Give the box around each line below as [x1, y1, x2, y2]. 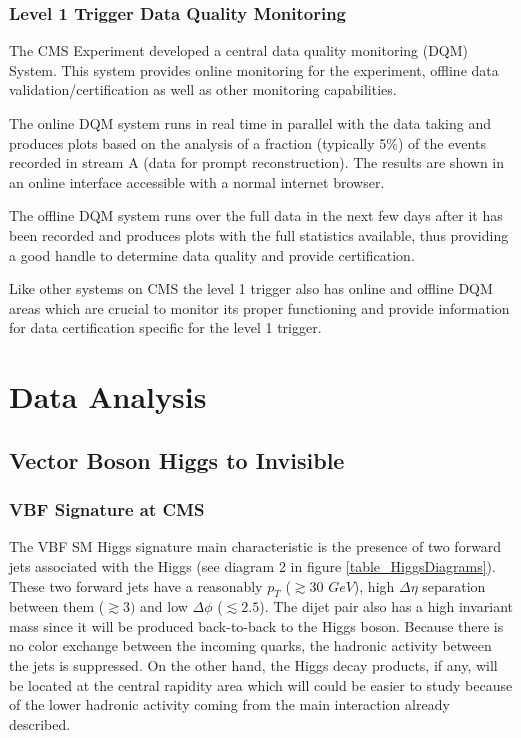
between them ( [9, 596, 105, 617]
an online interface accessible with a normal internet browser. [9, 171, 385, 192]
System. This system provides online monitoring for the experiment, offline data [9, 59, 499, 80]
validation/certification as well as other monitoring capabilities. [9, 79, 397, 100]
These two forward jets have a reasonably [9, 575, 263, 596]
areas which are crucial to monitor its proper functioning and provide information [9, 297, 510, 318]
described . [9, 713, 71, 734]
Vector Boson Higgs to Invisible [9, 444, 345, 475]
